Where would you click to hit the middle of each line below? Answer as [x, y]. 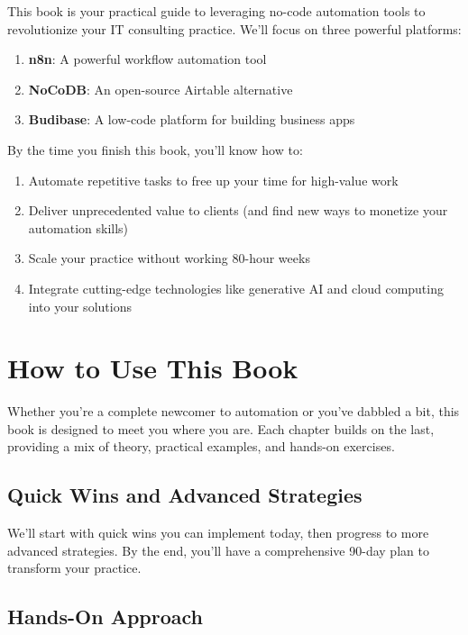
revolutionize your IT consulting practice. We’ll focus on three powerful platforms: [234, 28]
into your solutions [80, 306]
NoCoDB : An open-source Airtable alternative [161, 89]
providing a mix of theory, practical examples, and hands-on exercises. [201, 446]
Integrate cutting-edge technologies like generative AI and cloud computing [236, 288]
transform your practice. [74, 568]
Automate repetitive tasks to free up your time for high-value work [213, 180]
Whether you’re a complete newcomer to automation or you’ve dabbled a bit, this [234, 411]
